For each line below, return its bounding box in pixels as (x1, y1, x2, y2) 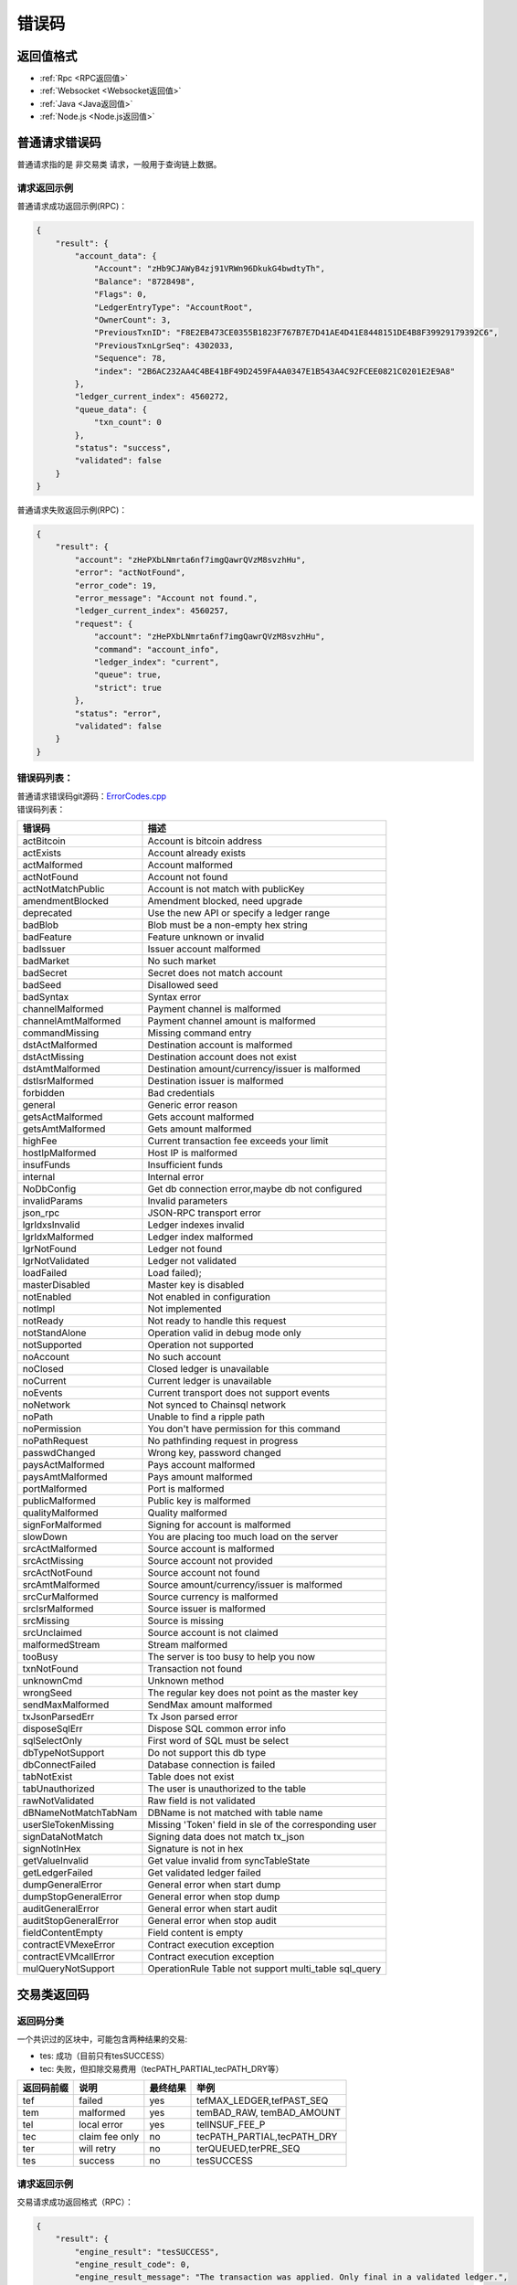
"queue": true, (93, 670, 162, 680)
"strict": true (93, 682, 162, 693)
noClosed (22, 1363, 64, 1376)
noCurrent (22, 1375, 67, 1387)
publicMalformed (22, 1494, 96, 1507)
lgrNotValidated (22, 1255, 90, 1268)
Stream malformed (147, 1639, 228, 1652)
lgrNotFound (22, 1243, 77, 1256)
